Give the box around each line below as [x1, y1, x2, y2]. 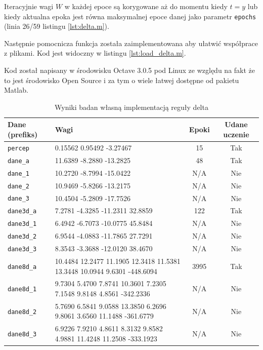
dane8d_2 [8, 308, 37, 316]
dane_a [8, 157, 29, 165]
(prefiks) [8, 129, 38, 139]
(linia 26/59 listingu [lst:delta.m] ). [4, 21, 109, 31]
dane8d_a [8, 263, 37, 270]
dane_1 [8, 170, 29, 177]
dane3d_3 [8, 246, 37, 253]
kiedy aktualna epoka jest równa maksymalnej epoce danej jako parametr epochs [4, 11, 256, 21]
